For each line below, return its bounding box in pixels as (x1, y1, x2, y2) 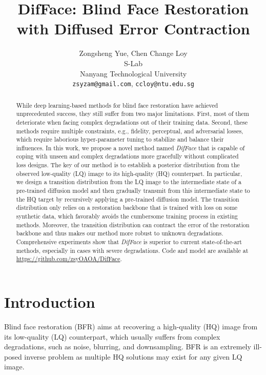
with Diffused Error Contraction (16, 18, 250, 39)
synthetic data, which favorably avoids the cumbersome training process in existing (16, 212, 238, 221)
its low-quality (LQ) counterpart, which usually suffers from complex (4, 331, 220, 342)
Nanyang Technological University (79, 68, 187, 78)
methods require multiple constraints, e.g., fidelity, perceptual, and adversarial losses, (16, 126, 243, 135)
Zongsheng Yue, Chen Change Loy (79, 48, 188, 58)
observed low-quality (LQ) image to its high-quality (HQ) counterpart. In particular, (16, 169, 242, 177)
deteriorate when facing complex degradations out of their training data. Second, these (16, 117, 248, 126)
